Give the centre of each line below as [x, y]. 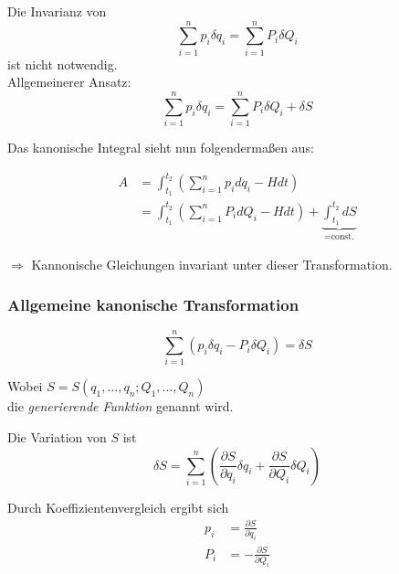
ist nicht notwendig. [63, 64]
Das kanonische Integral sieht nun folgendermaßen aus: [161, 148]
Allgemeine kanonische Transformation [153, 305]
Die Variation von [57, 437]
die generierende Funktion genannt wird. [121, 406]
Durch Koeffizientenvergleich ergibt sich [118, 507]
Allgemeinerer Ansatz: [69, 82]
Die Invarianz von [57, 11]
